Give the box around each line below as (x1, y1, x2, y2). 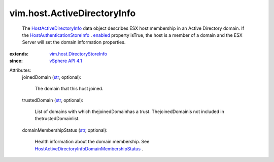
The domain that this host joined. (35, 86, 104, 92)
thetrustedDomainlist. (35, 116, 80, 122)
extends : (9, 50, 29, 57)
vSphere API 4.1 (49, 58, 82, 64)
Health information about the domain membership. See (35, 139, 150, 145)
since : (9, 58, 23, 64)
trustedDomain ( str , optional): (22, 97, 84, 103)
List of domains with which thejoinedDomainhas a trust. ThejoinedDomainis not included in (35, 109, 224, 115)
